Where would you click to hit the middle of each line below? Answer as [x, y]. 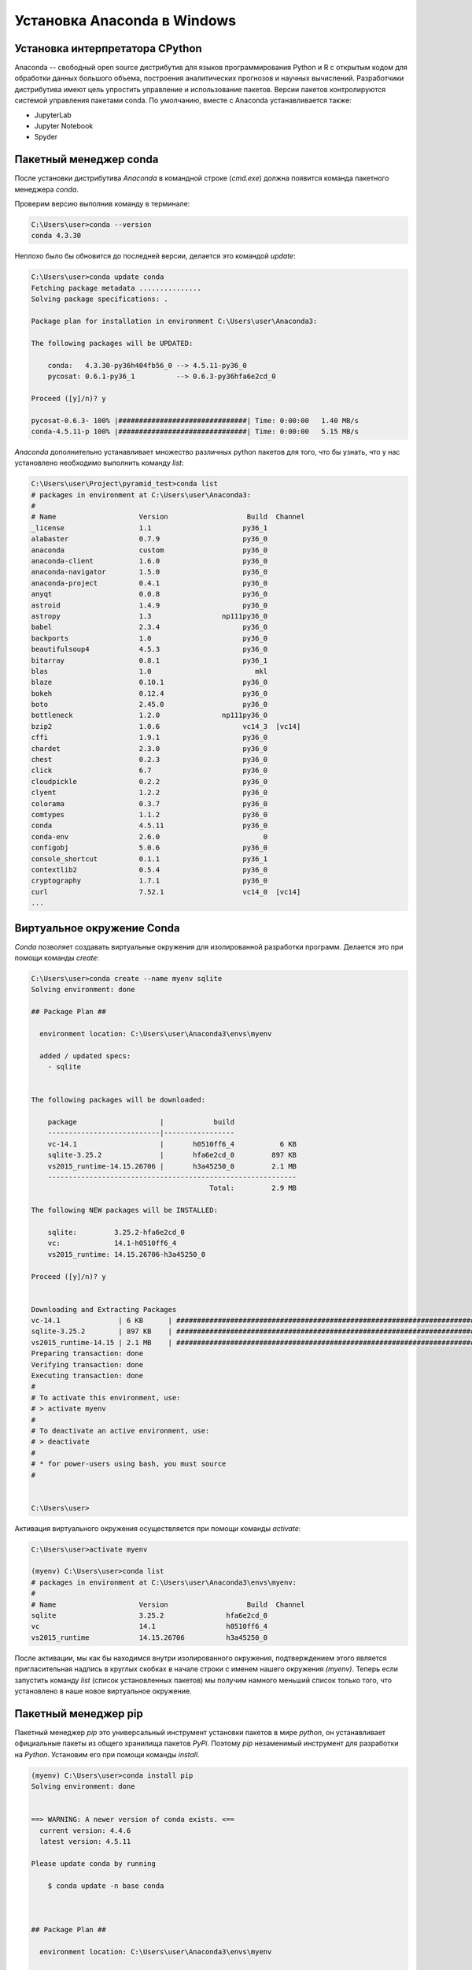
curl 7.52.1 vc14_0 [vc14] [166, 892]
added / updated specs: [85, 1056]
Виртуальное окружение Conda [97, 928]
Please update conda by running [94, 1863]
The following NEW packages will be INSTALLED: [124, 1210]
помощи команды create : [57, 958]
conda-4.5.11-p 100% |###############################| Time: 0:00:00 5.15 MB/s [195, 431]
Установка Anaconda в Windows [125, 20]
